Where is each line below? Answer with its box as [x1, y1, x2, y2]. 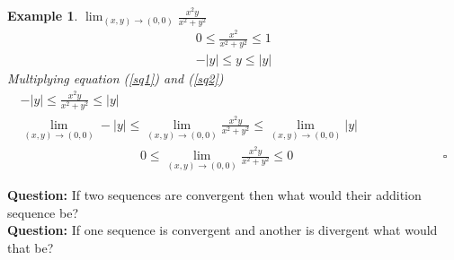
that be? [7, 238, 54, 257]
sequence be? [7, 203, 79, 221]
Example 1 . [7, 6, 78, 24]
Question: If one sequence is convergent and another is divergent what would [7, 221, 438, 239]
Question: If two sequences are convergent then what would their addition [7, 186, 422, 204]
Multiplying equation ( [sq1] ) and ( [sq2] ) [7, 69, 224, 88]
